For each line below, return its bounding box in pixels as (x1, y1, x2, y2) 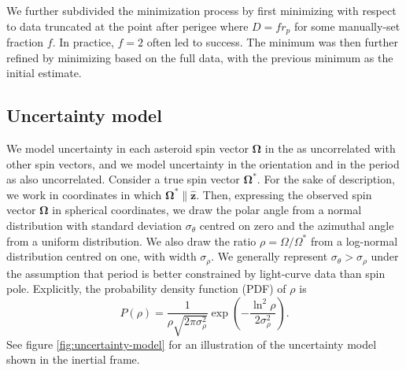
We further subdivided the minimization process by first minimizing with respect (6, 2, 397, 18)
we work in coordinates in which (6, 186, 162, 202)
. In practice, (52, 34, 114, 50)
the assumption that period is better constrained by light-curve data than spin (6, 265, 386, 281)
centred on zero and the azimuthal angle (199, 217, 394, 233)
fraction (6, 34, 44, 50)
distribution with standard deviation (6, 217, 183, 233)
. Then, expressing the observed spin (196, 186, 372, 202)
